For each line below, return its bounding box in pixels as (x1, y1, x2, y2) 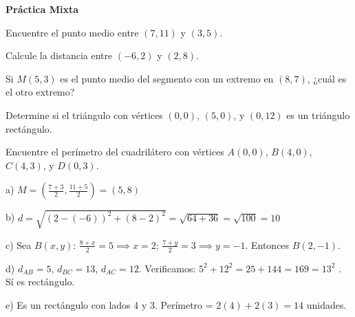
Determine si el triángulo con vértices (6, 107, 163, 122)
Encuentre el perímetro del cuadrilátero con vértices (6, 144, 224, 159)
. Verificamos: (138, 261, 196, 275)
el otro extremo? (6, 85, 75, 99)
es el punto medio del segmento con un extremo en (60, 71, 274, 85)
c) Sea (6, 237, 32, 252)
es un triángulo (286, 107, 350, 122)
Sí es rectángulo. (6, 274, 75, 289)
